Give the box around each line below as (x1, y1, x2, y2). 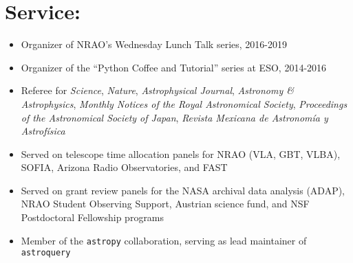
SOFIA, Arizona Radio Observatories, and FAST (21, 160, 228, 174)
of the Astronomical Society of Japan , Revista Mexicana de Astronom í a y (21, 110, 328, 124)
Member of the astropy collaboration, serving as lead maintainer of (21, 233, 307, 247)
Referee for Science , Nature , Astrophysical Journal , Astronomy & (21, 83, 294, 98)
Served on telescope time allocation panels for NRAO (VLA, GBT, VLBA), (21, 146, 341, 161)
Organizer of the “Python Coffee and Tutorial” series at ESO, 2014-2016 (21, 60, 327, 74)
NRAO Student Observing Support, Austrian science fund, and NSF (21, 196, 310, 211)
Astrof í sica (21, 124, 65, 138)
